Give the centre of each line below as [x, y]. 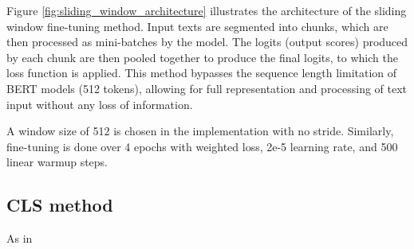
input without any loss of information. [100, 104]
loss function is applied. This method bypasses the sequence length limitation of [202, 73]
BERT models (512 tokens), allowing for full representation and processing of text [207, 88]
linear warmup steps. [57, 162]
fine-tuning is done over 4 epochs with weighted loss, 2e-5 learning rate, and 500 [202, 146]
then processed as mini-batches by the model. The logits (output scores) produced [207, 42]
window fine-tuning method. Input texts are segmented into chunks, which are [197, 26]
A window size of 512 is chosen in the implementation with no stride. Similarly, [200, 131]
